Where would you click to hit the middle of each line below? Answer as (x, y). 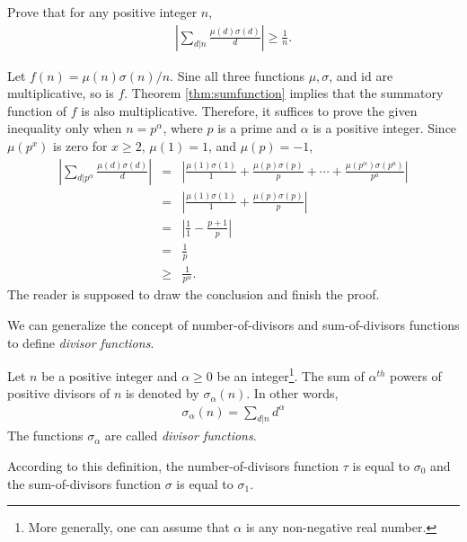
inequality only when (65, 128)
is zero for (80, 146)
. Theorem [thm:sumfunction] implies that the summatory (284, 93)
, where (183, 128)
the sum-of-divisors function (84, 483)
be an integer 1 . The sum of (291, 374)
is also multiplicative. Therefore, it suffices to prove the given (249, 110)
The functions (45, 435)
